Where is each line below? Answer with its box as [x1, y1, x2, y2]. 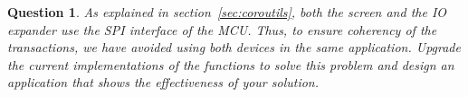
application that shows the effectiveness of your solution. [7, 73, 320, 92]
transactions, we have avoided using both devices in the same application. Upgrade [7, 38, 461, 57]
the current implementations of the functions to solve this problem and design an [7, 55, 454, 74]
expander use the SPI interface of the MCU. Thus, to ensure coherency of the [7, 20, 437, 39]
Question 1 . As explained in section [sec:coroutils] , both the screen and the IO [7, 3, 447, 21]
